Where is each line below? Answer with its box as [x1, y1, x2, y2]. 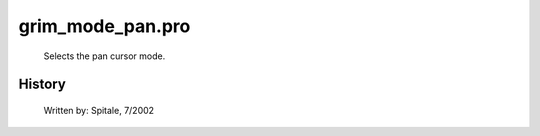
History [18, 76, 67, 93]
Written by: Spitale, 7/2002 [43, 104, 155, 116]
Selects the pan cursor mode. [43, 50, 166, 62]
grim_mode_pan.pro [18, 15, 191, 37]
